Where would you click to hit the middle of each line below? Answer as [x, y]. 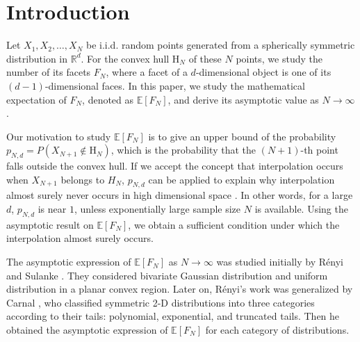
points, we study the [279, 58]
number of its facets [49, 72]
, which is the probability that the [183, 150]
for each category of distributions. [277, 330]
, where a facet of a [147, 72]
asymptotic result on [50, 224]
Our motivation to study [59, 136]
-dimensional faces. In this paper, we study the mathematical [175, 85]
